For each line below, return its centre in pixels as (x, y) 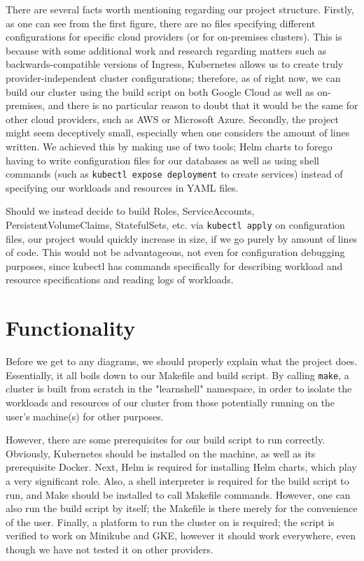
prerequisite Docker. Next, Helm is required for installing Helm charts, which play (181, 467)
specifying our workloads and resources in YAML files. (122, 187)
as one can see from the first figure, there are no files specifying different (161, 23)
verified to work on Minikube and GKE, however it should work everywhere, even (181, 535)
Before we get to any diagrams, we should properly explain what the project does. (182, 361)
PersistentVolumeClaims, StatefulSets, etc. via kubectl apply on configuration (175, 224)
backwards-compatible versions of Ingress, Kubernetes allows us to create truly (175, 64)
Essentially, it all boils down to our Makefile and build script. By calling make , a (177, 375)
